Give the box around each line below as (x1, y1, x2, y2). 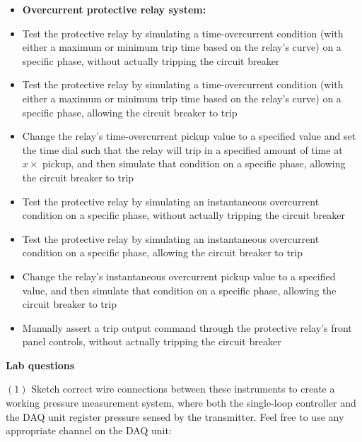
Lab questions (6, 357, 75, 372)
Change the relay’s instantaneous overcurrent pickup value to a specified (22, 268, 336, 283)
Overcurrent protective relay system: (22, 2, 206, 16)
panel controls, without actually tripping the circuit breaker (22, 334, 281, 349)
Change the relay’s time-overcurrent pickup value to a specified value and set (22, 129, 356, 143)
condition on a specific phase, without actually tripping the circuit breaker (22, 208, 345, 222)
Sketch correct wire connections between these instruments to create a (31, 381, 335, 396)
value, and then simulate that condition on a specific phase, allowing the (22, 282, 337, 297)
